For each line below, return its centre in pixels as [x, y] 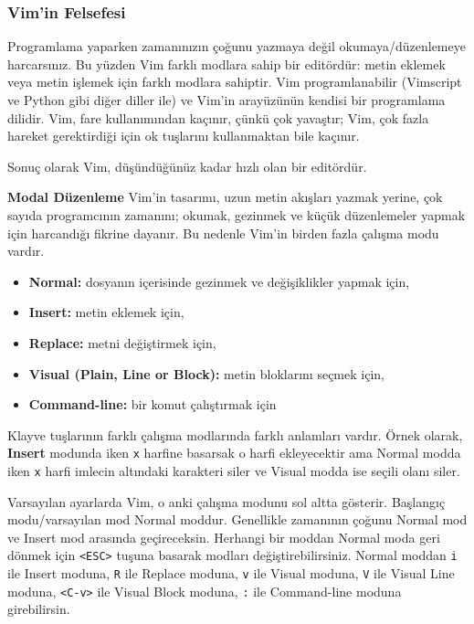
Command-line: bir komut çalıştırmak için [153, 404]
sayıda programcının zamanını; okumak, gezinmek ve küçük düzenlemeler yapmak [237, 214]
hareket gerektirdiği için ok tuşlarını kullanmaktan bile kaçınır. [184, 136]
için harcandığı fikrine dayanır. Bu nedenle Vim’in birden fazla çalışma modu [223, 233]
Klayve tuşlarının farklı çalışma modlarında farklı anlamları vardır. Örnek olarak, [235, 434]
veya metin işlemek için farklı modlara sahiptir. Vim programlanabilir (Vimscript [235, 82]
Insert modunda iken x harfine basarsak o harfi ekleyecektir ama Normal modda [234, 453]
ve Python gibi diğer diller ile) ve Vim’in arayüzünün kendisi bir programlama [226, 100]
